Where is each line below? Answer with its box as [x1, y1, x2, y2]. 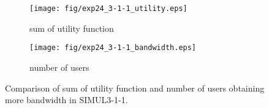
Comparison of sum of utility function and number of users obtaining [5, 81, 265, 94]
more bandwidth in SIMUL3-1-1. [5, 93, 128, 106]
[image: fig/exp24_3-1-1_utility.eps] [29, 4, 188, 13]
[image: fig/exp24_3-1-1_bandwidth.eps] [29, 43, 197, 52]
